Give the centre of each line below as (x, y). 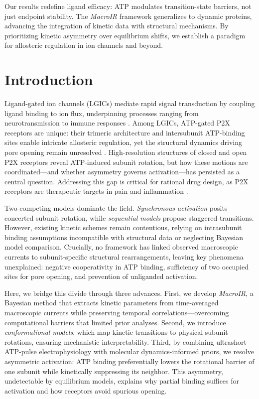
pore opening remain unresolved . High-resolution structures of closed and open (126, 152)
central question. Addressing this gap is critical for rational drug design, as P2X (127, 181)
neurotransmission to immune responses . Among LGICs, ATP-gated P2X (117, 123)
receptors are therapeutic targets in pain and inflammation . (96, 191)
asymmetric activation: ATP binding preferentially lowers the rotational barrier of (129, 361)
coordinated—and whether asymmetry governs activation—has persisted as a (122, 172)
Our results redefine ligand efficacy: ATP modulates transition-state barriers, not (128, 6)
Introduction (49, 79)
